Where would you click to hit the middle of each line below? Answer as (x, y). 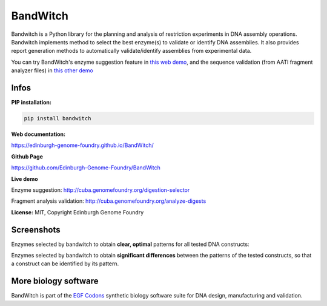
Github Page (27, 156)
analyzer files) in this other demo (52, 70)
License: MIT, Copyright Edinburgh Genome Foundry (78, 212)
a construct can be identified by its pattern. (65, 263)
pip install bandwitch (58, 118)
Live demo (25, 178)
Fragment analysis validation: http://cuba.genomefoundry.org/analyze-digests (109, 201)
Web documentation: (38, 134)
